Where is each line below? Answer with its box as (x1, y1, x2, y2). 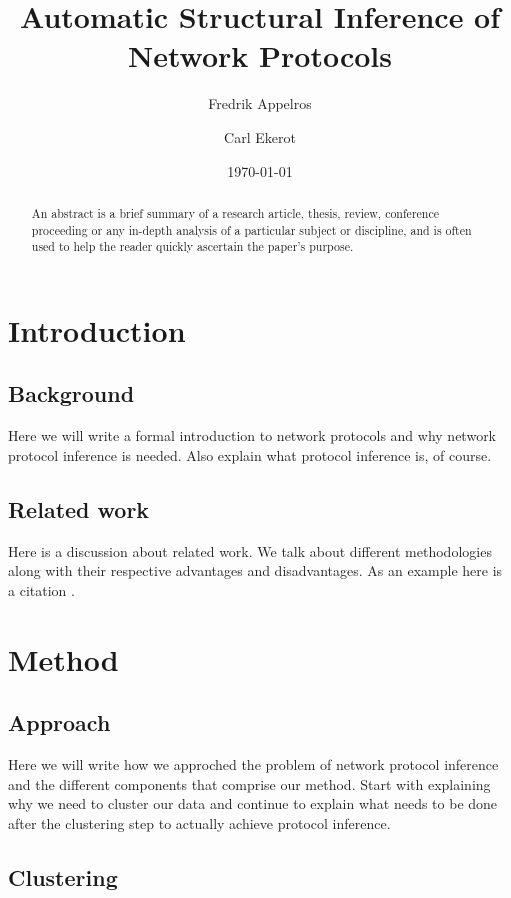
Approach (8, 707, 111, 738)
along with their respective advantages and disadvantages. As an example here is (8, 560, 503, 581)
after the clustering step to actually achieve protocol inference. (8, 812, 391, 833)
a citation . (8, 579, 75, 600)
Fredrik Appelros (208, 93, 312, 114)
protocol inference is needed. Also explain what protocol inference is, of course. (8, 444, 492, 465)
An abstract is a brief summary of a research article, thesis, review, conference (31, 204, 440, 221)
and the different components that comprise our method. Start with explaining (8, 773, 491, 794)
